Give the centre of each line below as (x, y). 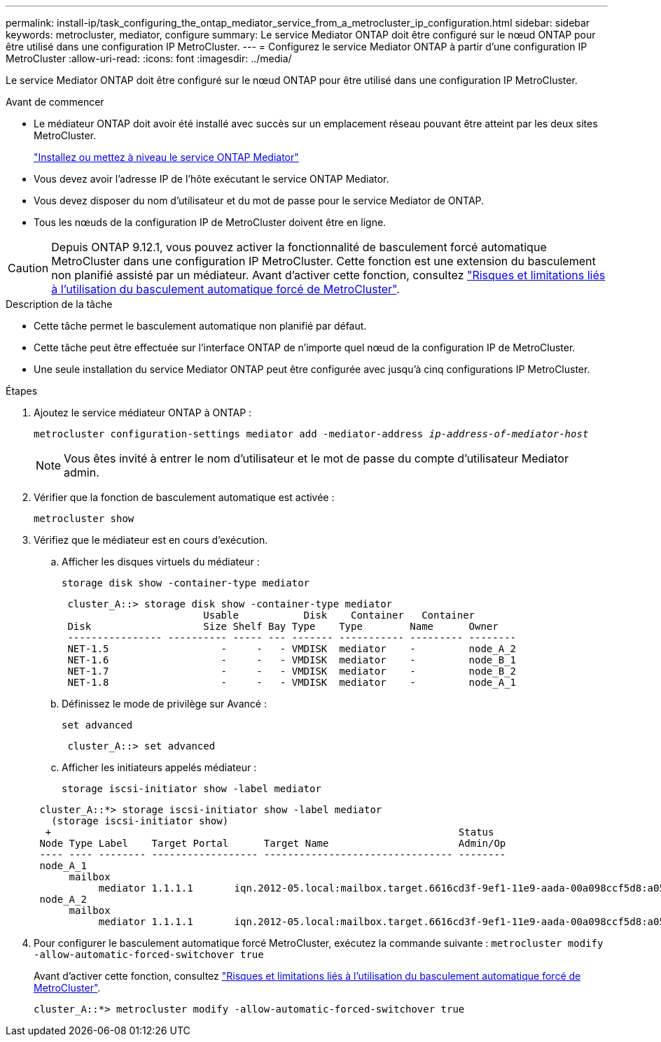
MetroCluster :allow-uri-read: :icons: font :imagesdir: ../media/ (149, 58)
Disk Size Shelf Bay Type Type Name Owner (283, 626)
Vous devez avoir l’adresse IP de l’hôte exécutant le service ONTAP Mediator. (211, 179)
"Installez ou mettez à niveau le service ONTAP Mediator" (166, 157)
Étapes (22, 391)
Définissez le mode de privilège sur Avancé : (164, 704)
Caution (28, 268)
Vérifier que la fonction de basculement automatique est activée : (184, 497)
